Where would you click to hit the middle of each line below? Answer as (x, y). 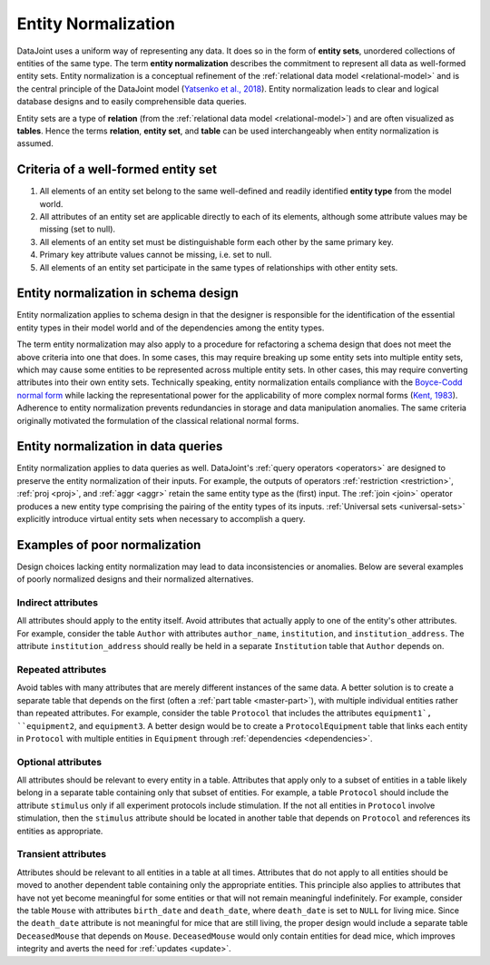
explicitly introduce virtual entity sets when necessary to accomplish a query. (161, 519)
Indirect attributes (58, 603)
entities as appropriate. (60, 831)
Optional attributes (59, 762)
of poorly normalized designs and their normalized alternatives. (135, 579)
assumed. (35, 143)
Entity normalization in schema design (128, 294)
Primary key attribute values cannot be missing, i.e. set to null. (156, 255)
